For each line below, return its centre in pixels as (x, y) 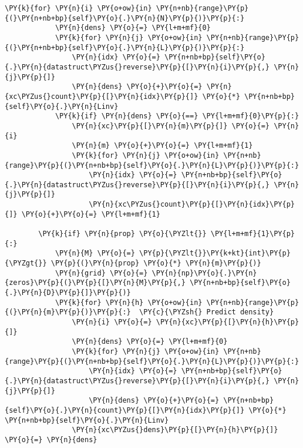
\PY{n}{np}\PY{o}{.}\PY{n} (204, 273)
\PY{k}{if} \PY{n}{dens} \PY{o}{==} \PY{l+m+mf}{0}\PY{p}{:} (177, 116)
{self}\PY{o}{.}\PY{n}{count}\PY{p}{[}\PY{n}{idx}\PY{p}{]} (125, 410)
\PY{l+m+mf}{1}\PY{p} (253, 234)
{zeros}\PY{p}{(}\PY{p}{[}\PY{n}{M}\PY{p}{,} (95, 283)
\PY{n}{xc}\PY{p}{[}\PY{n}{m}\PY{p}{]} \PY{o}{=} (171, 126)
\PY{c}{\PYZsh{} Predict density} (207, 312)
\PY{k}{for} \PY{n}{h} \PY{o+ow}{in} (129, 302)
